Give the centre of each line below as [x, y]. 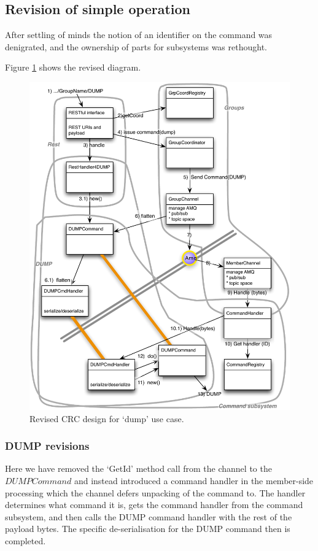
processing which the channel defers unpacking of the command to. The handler [155, 492]
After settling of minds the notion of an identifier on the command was [139, 35]
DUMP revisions [47, 446]
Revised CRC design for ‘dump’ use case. [107, 418]
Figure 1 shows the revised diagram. [73, 67]
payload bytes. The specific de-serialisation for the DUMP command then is [148, 529]
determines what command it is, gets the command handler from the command [154, 505]
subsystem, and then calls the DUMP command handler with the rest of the [149, 516]
